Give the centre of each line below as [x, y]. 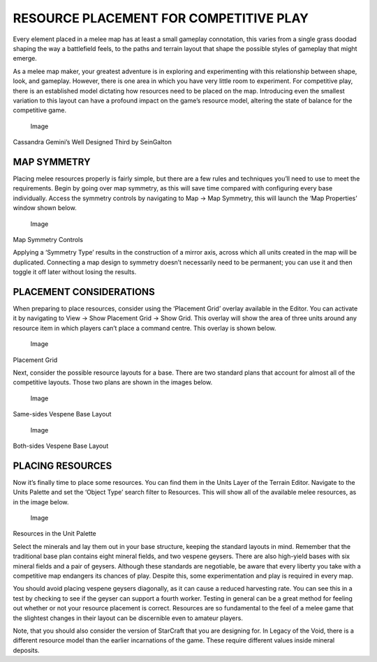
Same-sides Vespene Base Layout [62, 414]
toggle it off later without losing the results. [75, 272]
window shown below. [45, 208]
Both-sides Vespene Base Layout [61, 446]
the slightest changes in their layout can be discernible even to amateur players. [128, 618]
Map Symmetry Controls [48, 239]
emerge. [25, 59]
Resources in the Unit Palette [55, 534]
